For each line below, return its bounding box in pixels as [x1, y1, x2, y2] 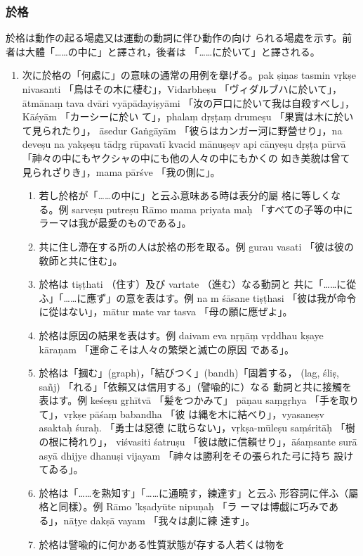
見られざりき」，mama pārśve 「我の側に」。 [22, 164, 220, 179]
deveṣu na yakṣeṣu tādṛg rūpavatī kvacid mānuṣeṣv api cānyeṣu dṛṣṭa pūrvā [22, 137, 346, 151]
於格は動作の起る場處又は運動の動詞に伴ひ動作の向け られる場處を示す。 [6, 30, 343, 45]
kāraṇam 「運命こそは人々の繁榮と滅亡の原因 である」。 [39, 341, 295, 356]
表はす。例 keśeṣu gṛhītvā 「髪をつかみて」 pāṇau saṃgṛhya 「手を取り [39, 393, 359, 407]
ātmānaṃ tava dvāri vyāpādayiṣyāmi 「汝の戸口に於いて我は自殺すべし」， [22, 95, 355, 110]
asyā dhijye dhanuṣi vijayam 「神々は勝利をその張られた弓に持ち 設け [39, 448, 354, 462]
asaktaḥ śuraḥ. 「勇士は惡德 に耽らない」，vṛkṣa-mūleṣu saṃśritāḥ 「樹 [39, 420, 355, 435]
